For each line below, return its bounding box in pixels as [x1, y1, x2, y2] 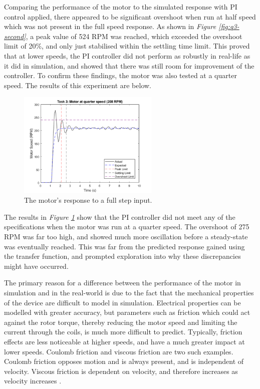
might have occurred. [4, 260, 69, 271]
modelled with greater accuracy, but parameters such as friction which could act [4, 307, 250, 317]
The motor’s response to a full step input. [24, 195, 152, 205]
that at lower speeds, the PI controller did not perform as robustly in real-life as [4, 50, 250, 61]
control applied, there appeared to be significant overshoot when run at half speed [4, 11, 256, 22]
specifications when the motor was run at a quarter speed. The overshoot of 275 [4, 221, 249, 232]
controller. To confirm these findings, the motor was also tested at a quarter [4, 70, 237, 81]
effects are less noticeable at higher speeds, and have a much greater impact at [4, 336, 245, 346]
